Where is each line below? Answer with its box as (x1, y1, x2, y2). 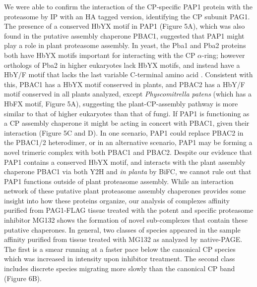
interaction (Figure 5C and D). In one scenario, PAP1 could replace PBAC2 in (4, 127, 244, 138)
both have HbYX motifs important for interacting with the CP (4, 49, 195, 60)
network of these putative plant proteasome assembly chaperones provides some (4, 186, 246, 196)
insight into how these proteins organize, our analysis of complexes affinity (4, 195, 230, 205)
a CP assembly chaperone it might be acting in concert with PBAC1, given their (4, 118, 250, 128)
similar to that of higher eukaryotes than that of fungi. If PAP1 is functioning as (4, 108, 250, 118)
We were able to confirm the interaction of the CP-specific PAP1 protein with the (4, 1, 253, 11)
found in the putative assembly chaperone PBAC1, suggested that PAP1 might (4, 30, 245, 41)
